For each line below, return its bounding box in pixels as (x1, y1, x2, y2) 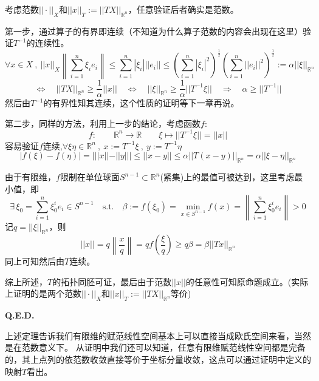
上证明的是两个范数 (5, 287, 81, 300)
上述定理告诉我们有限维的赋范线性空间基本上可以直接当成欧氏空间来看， (5, 329, 294, 342)
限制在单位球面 (60, 170, 120, 183)
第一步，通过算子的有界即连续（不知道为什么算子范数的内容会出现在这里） (5, 24, 303, 37)
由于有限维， (5, 170, 56, 183)
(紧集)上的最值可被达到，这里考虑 (160, 170, 295, 183)
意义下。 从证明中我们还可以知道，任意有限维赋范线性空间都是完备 (38, 341, 306, 354)
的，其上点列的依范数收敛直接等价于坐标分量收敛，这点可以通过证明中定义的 (5, 353, 311, 366)
